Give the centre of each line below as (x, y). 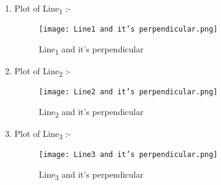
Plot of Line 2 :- (42, 71)
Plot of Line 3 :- (42, 134)
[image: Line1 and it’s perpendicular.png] (128, 30)
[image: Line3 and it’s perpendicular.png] (128, 154)
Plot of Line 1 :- (42, 9)
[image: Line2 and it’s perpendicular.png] (128, 92)
